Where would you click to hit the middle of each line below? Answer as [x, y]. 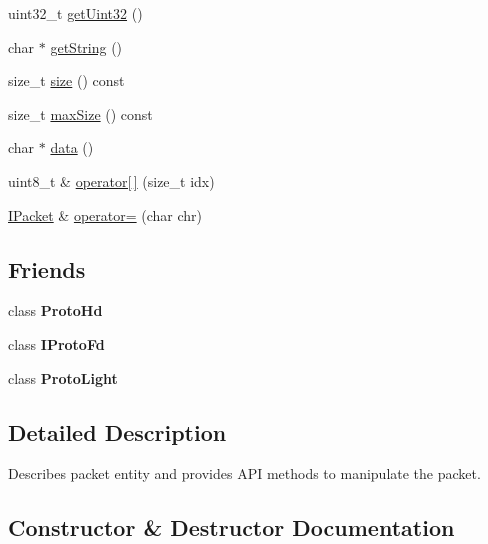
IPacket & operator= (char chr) [105, 214]
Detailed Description [117, 431]
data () [72, 147]
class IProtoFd [56, 343]
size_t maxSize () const [80, 113]
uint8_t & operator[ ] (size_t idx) [111, 180]
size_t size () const [66, 80]
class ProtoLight [63, 377]
